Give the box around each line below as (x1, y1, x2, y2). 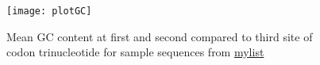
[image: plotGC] (6, 6, 92, 17)
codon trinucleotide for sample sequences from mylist (6, 44, 264, 60)
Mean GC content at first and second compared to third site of (6, 28, 313, 44)
